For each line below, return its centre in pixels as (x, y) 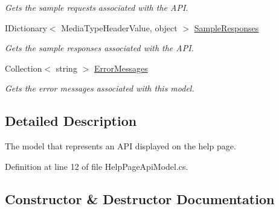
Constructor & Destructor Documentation (140, 198)
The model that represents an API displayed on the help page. (120, 146)
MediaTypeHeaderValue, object (119, 27)
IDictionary (26, 27)
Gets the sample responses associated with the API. (99, 48)
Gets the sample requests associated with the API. (97, 7)
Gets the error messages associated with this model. (100, 88)
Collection (24, 68)
